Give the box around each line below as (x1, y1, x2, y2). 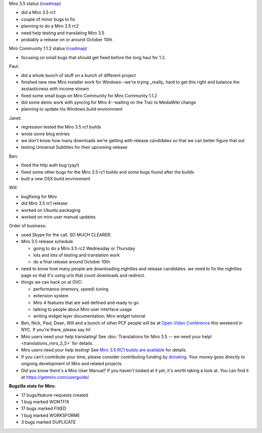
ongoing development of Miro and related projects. (21, 361, 123, 367)
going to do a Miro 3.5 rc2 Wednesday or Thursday (33, 245, 135, 251)
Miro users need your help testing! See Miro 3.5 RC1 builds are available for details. (21, 347, 187, 353)
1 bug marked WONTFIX (21, 399, 70, 405)
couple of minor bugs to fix (21, 16, 75, 22)
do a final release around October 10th (33, 259, 110, 265)
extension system (33, 293, 69, 299)
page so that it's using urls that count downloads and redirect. (21, 273, 146, 278)
